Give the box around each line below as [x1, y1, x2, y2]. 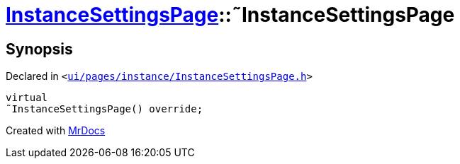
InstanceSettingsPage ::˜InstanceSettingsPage [6, 3, 455, 27]
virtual [6, 92, 48, 104]
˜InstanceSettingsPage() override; [6, 103, 203, 115]
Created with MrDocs [6, 124, 106, 137]
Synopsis [6, 40, 73, 58]
